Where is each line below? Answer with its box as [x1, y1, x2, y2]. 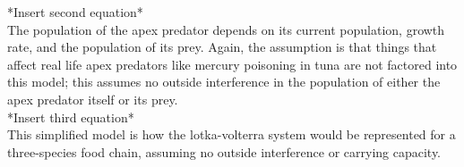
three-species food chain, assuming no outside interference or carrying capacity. [7, 142, 442, 161]
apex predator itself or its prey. [7, 89, 178, 108]
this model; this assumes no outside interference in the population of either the [7, 72, 441, 91]
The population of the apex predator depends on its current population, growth [7, 20, 445, 38]
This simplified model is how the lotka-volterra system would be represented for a [7, 125, 456, 144]
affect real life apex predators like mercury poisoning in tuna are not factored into [7, 54, 458, 73]
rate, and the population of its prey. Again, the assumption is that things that [7, 38, 437, 56]
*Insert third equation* [7, 107, 134, 126]
